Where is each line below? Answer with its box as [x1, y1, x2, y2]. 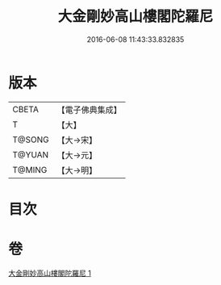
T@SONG [12, 134, 50, 145]
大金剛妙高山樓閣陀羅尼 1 [8, 268, 91, 278]
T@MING [12, 164, 48, 175]
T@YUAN [12, 149, 49, 160]
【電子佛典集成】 [56, 104, 123, 115]
